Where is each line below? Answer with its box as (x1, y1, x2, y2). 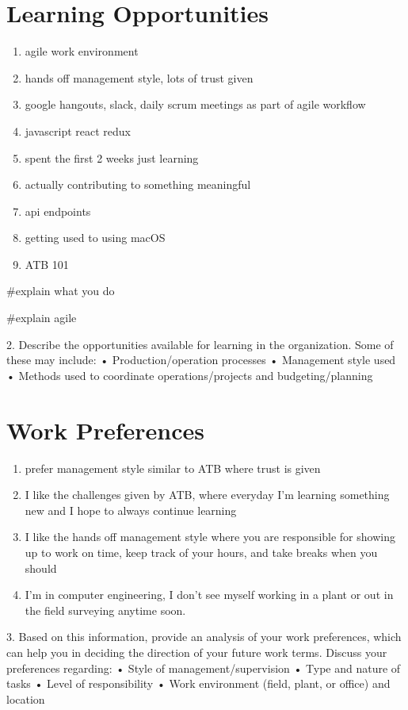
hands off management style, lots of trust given (25, 69, 254, 86)
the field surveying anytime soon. (25, 601, 186, 618)
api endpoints (25, 202, 91, 219)
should (25, 559, 57, 576)
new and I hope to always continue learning (25, 501, 237, 518)
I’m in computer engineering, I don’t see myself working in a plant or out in (25, 586, 394, 603)
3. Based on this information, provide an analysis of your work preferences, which (6, 628, 402, 645)
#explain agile (6, 309, 77, 326)
